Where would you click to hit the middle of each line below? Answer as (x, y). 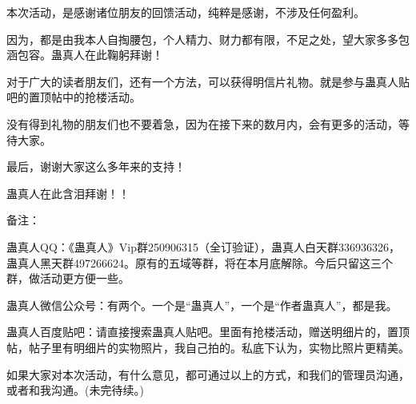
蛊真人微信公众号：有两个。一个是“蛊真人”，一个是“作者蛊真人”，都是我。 (202, 305)
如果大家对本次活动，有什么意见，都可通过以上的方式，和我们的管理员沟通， (208, 374)
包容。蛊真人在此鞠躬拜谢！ (90, 55)
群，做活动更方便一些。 (68, 278)
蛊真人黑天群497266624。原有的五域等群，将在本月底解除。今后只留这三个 (200, 262)
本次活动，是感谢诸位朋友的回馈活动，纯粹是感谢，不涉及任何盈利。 (186, 12)
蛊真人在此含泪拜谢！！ (68, 193)
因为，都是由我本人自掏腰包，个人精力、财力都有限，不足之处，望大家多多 (202, 39)
